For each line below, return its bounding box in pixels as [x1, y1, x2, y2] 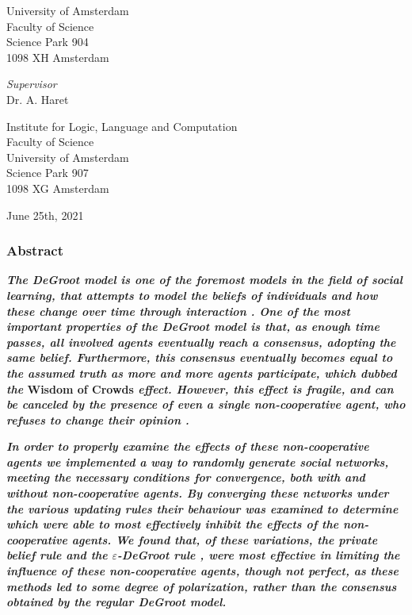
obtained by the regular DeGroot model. [6, 594, 227, 610]
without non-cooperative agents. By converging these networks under [6, 485, 389, 502]
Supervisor [6, 75, 57, 92]
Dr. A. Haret [6, 90, 69, 107]
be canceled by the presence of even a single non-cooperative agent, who [6, 396, 406, 413]
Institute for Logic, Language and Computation [6, 117, 238, 134]
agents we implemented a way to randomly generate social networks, [6, 453, 389, 470]
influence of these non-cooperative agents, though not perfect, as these [6, 563, 399, 579]
